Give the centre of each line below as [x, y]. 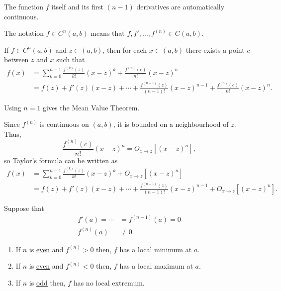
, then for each [125, 49]
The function [24, 6]
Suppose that [24, 208]
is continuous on [64, 124]
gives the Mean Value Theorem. [91, 107]
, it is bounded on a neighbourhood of [171, 124]
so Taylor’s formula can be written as [61, 160]
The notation [24, 33]
